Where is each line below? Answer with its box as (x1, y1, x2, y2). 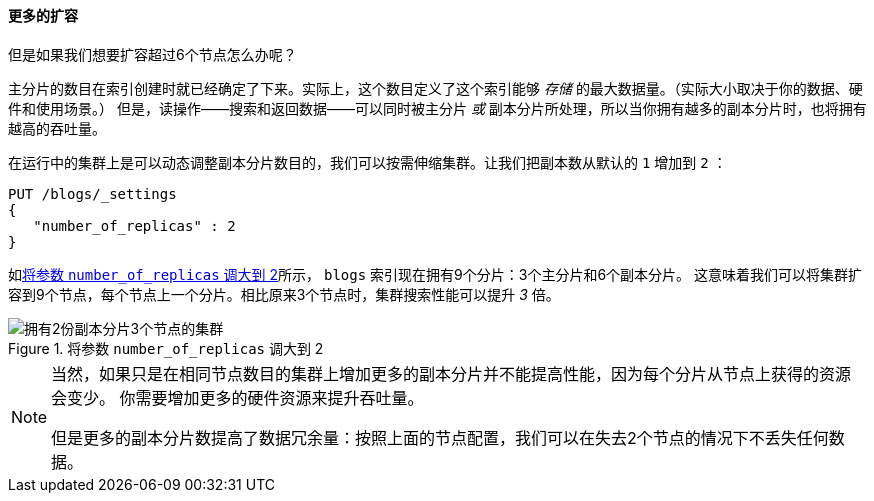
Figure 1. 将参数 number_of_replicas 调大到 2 (8, 339, 324, 357)
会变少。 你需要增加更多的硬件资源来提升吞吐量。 (51, 387, 424, 408)
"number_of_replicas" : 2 (33, 217, 236, 234)
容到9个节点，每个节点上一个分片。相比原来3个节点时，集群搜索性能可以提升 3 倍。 (8, 285, 560, 303)
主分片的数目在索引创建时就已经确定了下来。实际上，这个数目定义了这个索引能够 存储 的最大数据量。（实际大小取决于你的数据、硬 (8, 79, 863, 97)
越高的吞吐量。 (8, 119, 106, 137)
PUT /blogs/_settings (8, 185, 177, 202)
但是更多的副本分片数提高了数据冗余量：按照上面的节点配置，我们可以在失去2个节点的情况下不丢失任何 (51, 427, 829, 448)
